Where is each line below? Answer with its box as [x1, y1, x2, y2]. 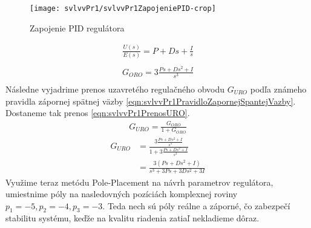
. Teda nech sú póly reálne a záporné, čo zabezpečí [102, 199, 290, 212]
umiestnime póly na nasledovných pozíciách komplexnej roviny [5, 187, 238, 200]
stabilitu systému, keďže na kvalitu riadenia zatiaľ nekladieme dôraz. [5, 212, 260, 224]
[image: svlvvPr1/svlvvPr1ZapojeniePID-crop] [30, 4, 216, 13]
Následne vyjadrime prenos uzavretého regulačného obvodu [5, 83, 224, 95]
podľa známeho [250, 83, 307, 95]
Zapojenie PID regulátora [30, 21, 125, 34]
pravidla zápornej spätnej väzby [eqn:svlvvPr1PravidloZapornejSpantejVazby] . [5, 94, 296, 107]
